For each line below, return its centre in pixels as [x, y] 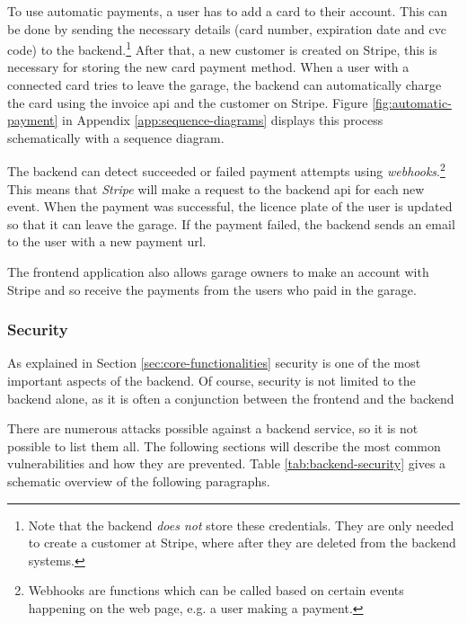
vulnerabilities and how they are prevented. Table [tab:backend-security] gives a [227, 463]
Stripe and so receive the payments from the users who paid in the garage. [212, 289]
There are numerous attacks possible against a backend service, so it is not [213, 428]
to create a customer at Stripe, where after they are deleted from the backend [242, 543]
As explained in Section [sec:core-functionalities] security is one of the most [214, 363]
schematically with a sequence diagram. [116, 137]
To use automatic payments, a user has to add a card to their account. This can [228, 11]
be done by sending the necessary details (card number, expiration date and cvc [227, 28]
